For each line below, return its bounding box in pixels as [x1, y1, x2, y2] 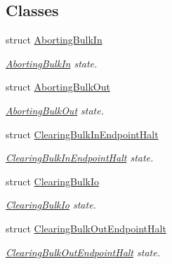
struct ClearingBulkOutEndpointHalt [6, 220, 166, 235]
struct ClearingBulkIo [6, 173, 99, 188]
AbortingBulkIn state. [6, 55, 98, 70]
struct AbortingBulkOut [6, 79, 110, 94]
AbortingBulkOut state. [6, 103, 104, 117]
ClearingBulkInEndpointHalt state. [6, 150, 154, 165]
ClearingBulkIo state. [6, 197, 96, 212]
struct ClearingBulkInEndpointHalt [6, 126, 159, 141]
